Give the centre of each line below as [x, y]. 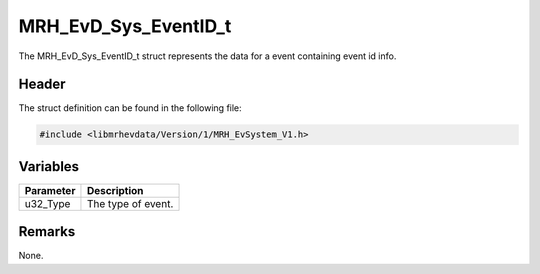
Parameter [50, 190]
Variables [49, 166]
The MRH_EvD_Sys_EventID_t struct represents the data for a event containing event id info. [207, 56]
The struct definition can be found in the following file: [130, 108]
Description [115, 190]
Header [42, 84]
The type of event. [130, 203]
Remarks [47, 231]
